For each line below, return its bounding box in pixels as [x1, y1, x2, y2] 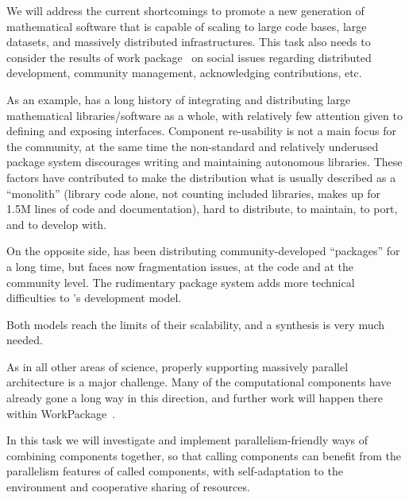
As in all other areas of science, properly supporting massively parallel [6, 358, 349, 374]
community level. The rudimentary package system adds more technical [6, 273, 355, 290]
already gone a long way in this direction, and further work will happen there [6, 390, 384, 406]
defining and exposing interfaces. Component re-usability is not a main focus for [6, 122, 396, 139]
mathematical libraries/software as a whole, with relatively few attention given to [6, 107, 403, 123]
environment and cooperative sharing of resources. [6, 479, 250, 495]
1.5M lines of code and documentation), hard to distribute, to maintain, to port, [6, 200, 398, 217]
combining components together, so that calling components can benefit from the [6, 447, 401, 463]
